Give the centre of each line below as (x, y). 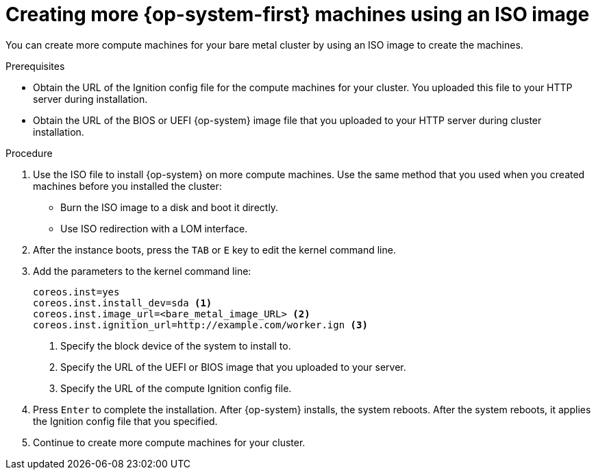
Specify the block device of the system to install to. (176, 345)
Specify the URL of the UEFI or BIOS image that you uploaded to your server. (233, 367)
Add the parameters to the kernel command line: (142, 271)
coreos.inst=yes (76, 292)
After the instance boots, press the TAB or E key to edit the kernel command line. (214, 249)
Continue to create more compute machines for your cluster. (169, 442)
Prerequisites (35, 66)
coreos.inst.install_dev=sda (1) (123, 303)
